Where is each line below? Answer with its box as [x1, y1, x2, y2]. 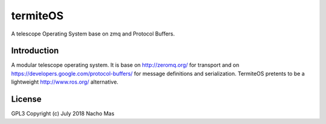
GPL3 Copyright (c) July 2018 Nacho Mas [11, 110, 115, 117]
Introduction [11, 46, 59, 56]
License [11, 94, 42, 105]
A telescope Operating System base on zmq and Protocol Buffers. [11, 30, 175, 37]
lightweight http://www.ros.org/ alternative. [11, 78, 119, 85]
